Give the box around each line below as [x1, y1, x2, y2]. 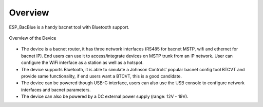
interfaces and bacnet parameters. [21, 87, 91, 92]
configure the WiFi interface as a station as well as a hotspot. [21, 60, 144, 65]
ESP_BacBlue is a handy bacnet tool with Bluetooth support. [9, 24, 130, 30]
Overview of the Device [9, 35, 56, 41]
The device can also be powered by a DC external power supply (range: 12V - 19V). [21, 93, 188, 99]
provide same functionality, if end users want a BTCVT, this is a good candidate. [21, 73, 182, 79]
